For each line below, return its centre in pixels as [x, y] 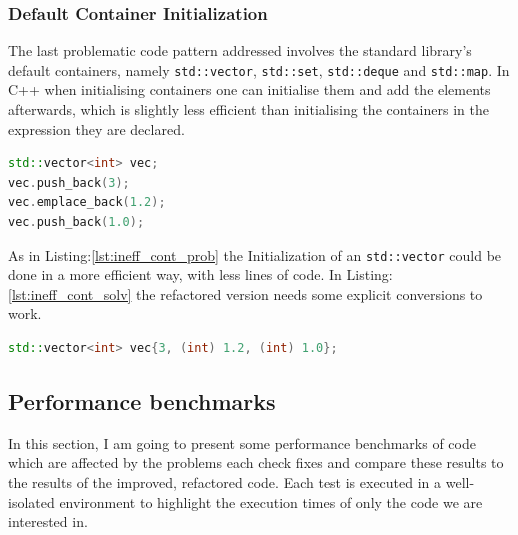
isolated [31, 501]
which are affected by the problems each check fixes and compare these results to [256, 462]
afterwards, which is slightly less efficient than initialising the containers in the [248, 109]
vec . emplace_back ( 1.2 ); [87, 202]
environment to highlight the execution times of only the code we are [271, 501]
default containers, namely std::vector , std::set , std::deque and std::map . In [259, 69]
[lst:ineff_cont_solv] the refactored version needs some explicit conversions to [245, 293]
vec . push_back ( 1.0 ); [76, 222]
